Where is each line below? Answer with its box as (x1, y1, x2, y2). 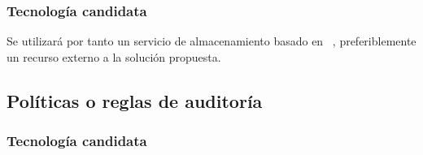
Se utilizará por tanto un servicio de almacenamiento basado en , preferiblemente (7, 32, 416, 50)
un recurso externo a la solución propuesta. (7, 48, 221, 65)
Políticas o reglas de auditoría (7, 88, 263, 113)
